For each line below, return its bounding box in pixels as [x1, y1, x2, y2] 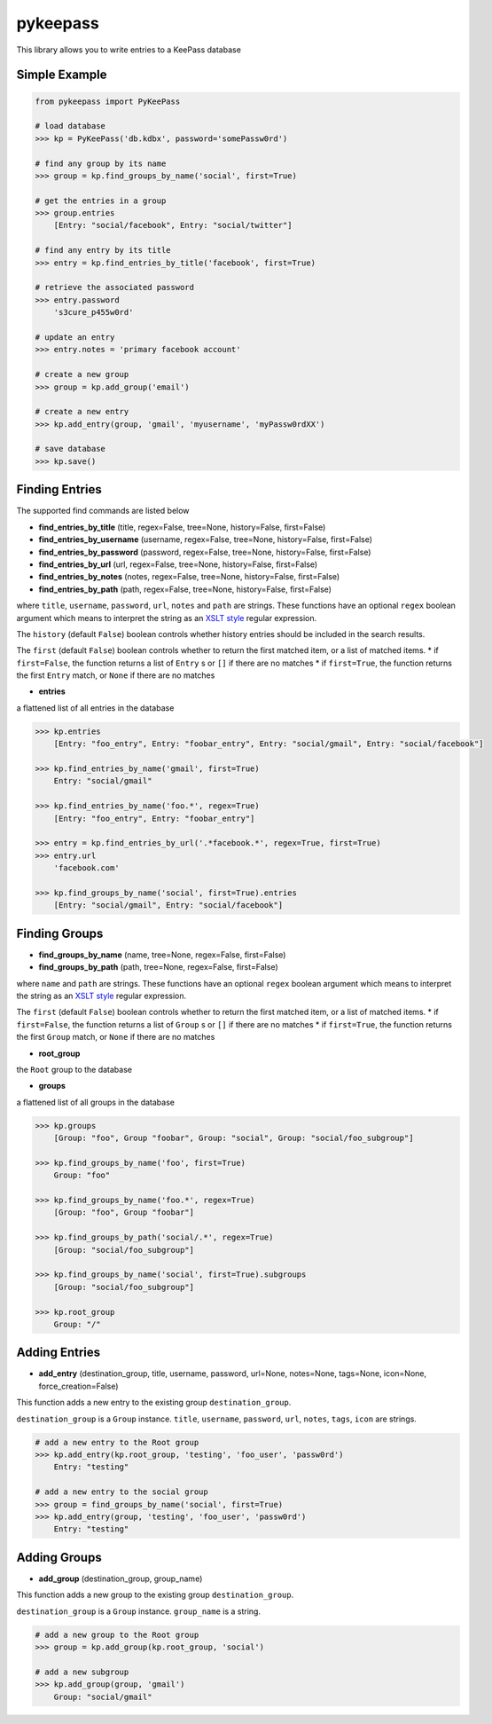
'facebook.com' [53, 863, 120, 873]
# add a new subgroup [35, 1666, 129, 1677]
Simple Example [16, 67, 107, 83]
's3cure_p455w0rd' [53, 307, 134, 318]
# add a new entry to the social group [35, 1487, 208, 1497]
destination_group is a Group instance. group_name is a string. [16, 1606, 262, 1617]
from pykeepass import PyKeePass [35, 96, 181, 106]
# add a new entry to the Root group [35, 1437, 199, 1447]
